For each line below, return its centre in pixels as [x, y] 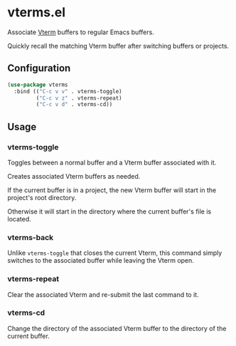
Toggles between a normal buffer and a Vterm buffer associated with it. [112, 162]
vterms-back [31, 237]
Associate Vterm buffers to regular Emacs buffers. [81, 32]
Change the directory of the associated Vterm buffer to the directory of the [117, 328]
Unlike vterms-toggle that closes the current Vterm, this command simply [115, 253]
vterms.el [37, 12]
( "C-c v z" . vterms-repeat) [79, 98]
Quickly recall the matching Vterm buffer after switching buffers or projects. [118, 46]
